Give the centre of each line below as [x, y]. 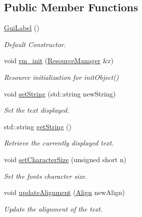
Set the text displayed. [37, 110]
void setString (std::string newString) [60, 93]
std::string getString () [38, 126]
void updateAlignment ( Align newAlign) [65, 192]
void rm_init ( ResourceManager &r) [59, 60]
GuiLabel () [22, 28]
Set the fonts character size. [46, 176]
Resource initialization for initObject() [61, 77]
